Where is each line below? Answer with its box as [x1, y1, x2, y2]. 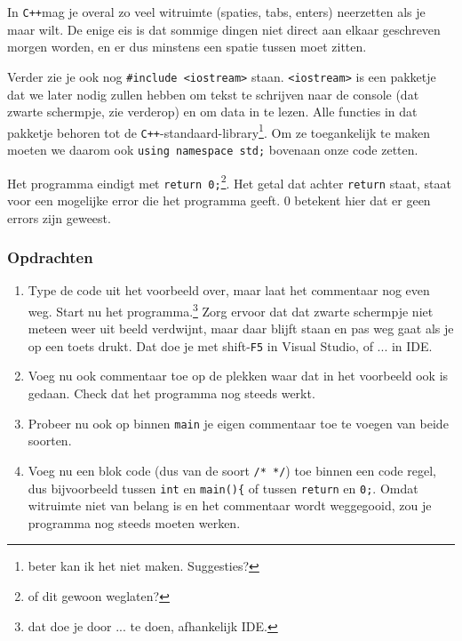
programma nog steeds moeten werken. [28, 513, 241, 532]
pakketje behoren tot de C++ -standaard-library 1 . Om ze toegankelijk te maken [7, 120, 430, 141]
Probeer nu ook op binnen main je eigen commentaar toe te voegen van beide [28, 413, 449, 432]
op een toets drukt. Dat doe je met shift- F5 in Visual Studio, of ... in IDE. [28, 336, 433, 355]
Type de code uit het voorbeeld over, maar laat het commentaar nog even [28, 281, 430, 300]
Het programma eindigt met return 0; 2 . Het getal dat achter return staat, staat [7, 171, 452, 192]
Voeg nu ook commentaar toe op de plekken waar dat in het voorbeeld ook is [28, 366, 449, 385]
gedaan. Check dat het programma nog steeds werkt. [28, 384, 315, 403]
